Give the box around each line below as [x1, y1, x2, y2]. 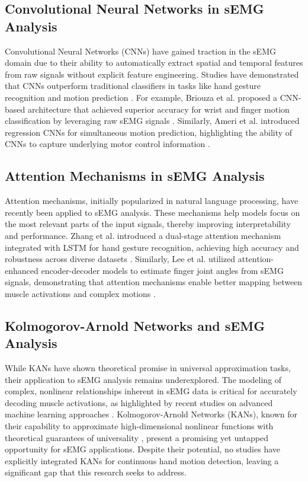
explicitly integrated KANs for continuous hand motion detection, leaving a [5, 454, 279, 467]
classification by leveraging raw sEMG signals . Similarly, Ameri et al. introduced [5, 114, 300, 127]
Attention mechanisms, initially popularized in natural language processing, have [5, 194, 299, 207]
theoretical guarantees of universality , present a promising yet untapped [5, 431, 269, 443]
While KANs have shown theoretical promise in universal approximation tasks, [5, 362, 291, 374]
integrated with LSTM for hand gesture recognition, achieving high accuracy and [5, 241, 299, 253]
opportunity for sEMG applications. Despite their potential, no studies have [5, 443, 280, 455]
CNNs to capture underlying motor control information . [5, 138, 210, 150]
